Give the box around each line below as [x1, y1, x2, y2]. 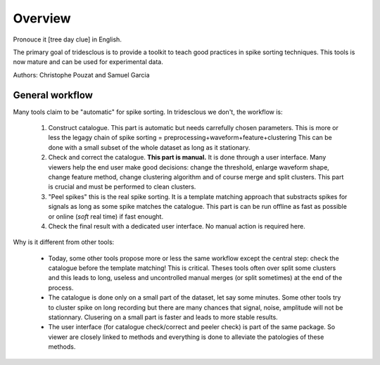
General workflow [13, 89, 93, 101]
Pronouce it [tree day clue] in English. [13, 35, 122, 44]
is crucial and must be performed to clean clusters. [48, 183, 196, 191]
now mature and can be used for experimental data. [13, 58, 163, 66]
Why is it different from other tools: [13, 238, 115, 246]
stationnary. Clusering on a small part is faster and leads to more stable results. [48, 313, 278, 321]
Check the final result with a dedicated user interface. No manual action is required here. [48, 222, 305, 230]
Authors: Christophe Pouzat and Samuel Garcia [13, 70, 151, 79]
